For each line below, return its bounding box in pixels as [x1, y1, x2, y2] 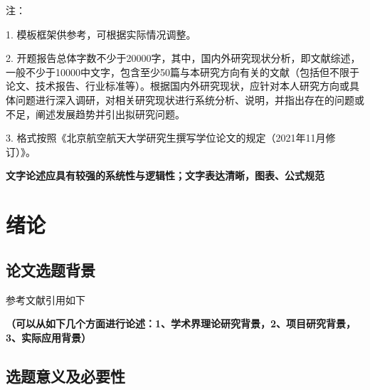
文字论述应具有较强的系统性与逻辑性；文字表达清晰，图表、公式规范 [6, 168, 324, 183]
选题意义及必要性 [6, 364, 125, 386]
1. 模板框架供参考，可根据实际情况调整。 [6, 26, 196, 41]
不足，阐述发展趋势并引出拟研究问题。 [6, 106, 185, 121]
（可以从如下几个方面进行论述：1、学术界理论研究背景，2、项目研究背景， [6, 316, 356, 331]
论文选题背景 [6, 258, 95, 280]
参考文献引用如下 [6, 292, 85, 307]
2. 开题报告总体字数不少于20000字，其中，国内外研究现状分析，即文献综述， [6, 51, 361, 65]
